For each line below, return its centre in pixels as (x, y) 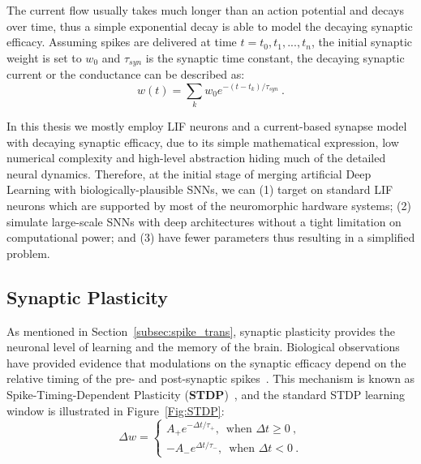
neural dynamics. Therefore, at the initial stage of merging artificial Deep (189, 173)
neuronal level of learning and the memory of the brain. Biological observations (203, 347)
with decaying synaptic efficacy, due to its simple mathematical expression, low (203, 142)
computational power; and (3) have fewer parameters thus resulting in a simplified (211, 237)
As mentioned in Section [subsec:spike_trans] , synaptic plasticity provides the (201, 331)
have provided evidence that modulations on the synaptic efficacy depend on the (206, 362)
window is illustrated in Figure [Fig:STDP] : (116, 410)
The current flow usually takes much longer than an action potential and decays (205, 10)
